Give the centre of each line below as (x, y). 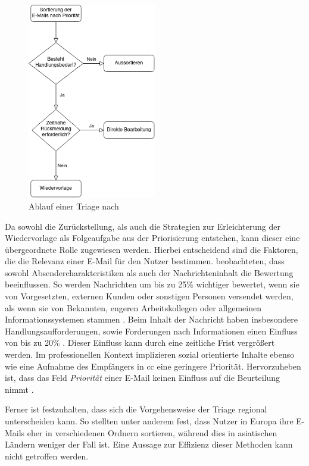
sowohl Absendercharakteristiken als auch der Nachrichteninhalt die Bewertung (149, 272)
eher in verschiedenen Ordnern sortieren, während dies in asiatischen (152, 432)
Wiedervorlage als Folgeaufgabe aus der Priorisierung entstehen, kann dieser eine (152, 238)
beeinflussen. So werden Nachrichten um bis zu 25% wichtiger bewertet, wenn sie (152, 284)
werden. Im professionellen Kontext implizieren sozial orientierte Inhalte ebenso (150, 354)
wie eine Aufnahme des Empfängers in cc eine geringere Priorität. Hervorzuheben (153, 366)
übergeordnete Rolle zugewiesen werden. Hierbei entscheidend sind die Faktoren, (152, 249)
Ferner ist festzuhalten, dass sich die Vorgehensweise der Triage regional (136, 409)
